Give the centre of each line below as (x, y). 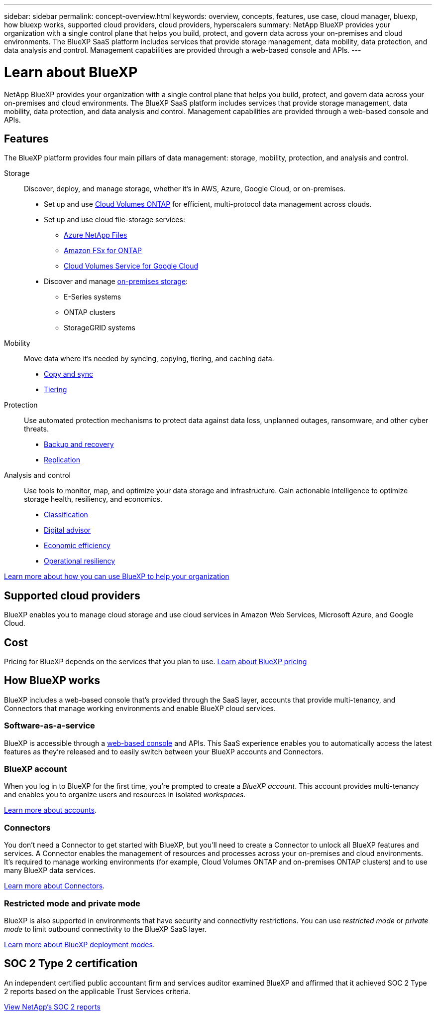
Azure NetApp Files (96, 235)
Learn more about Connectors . (54, 886)
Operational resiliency (80, 561)
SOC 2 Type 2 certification (71, 964)
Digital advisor (67, 530)
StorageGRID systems (100, 328)
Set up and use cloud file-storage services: (114, 220)
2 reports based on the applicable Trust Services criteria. (98, 991)
